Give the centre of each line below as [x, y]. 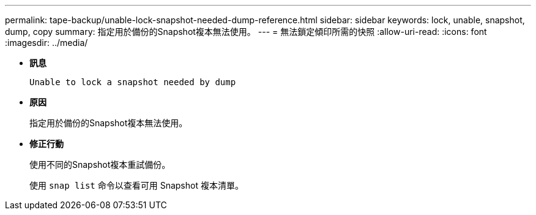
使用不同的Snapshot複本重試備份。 [100, 164]
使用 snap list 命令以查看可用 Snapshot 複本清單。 [136, 185]
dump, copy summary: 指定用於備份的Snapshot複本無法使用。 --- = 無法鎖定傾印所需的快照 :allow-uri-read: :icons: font [246, 32]
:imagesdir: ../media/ [47, 43]
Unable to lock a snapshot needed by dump [133, 82]
